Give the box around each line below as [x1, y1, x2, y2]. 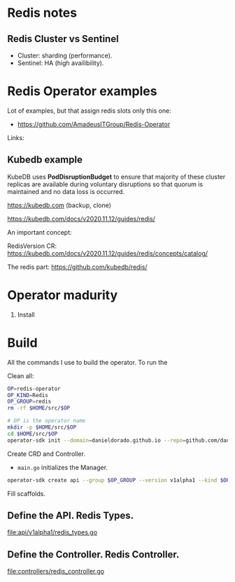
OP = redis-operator [7, 385, 61, 392]
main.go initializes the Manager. [17, 463, 108, 471]
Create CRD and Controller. [7, 450, 86, 458]
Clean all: [7, 371, 34, 380]
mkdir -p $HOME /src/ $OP [7, 424, 77, 431]
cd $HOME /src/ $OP [7, 430, 58, 437]
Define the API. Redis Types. [7, 509, 134, 521]
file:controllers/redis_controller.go [7, 567, 105, 576]
